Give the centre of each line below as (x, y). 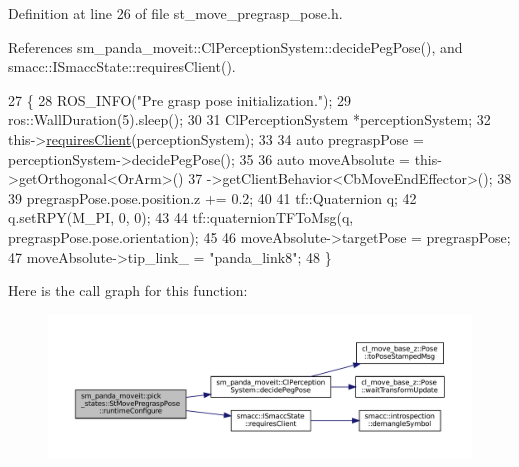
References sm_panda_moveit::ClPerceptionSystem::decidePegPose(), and (235, 46)
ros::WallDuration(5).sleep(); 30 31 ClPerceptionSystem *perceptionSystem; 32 (249, 119)
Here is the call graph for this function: (128, 290)
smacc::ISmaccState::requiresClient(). (122, 66)
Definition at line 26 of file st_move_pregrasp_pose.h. (175, 13)
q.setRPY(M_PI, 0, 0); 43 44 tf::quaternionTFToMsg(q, (181, 217)
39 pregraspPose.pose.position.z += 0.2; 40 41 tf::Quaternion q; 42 (212, 197)
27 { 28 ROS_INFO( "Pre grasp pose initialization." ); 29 (180, 99)
